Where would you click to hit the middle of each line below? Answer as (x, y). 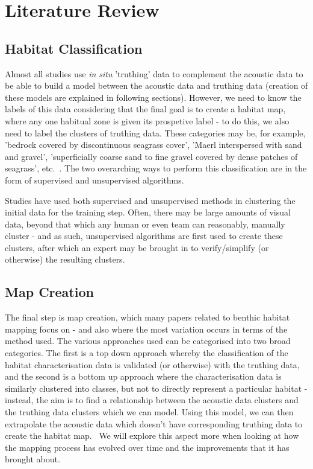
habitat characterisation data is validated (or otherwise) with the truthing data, (152, 364)
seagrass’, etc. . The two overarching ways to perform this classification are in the (156, 168)
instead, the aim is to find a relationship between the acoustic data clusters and (152, 400)
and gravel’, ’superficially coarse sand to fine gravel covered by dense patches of (151, 156)
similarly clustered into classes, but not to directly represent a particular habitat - (156, 388)
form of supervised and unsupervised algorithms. (95, 180)
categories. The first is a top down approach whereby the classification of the (147, 353)
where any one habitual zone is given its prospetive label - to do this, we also (147, 120)
